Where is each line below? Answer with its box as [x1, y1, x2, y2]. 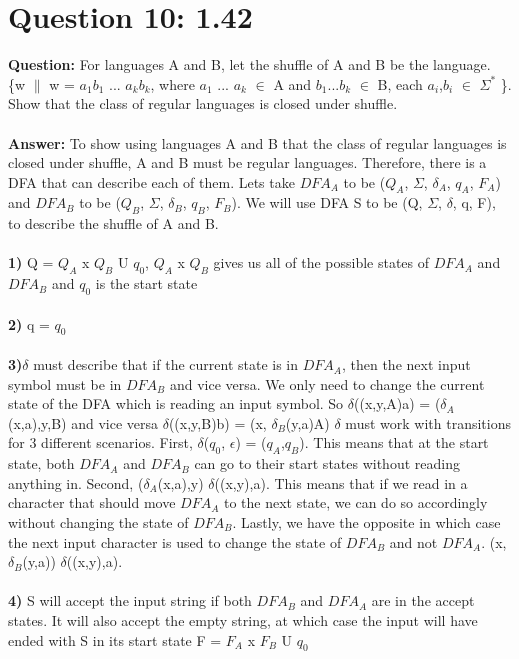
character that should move [8, 492, 176, 513]
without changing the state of [8, 512, 189, 532]
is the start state [95, 273, 198, 294]
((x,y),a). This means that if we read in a [214, 472, 468, 493]
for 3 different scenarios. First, [8, 432, 193, 453]
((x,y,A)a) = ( [354, 393, 441, 414]
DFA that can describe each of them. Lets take [8, 171, 295, 192]
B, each [377, 73, 423, 94]
